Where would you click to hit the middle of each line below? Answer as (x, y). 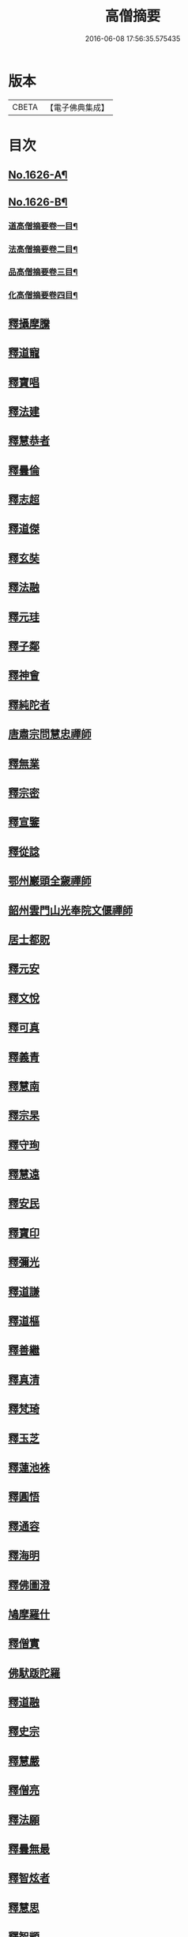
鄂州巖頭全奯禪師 (50, 881)
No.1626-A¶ (38, 175)
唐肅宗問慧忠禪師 (50, 735)
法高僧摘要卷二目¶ (43, 249)
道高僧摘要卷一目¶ (43, 226)
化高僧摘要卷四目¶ (43, 296)
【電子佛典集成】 (77, 107)
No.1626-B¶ (38, 202)
